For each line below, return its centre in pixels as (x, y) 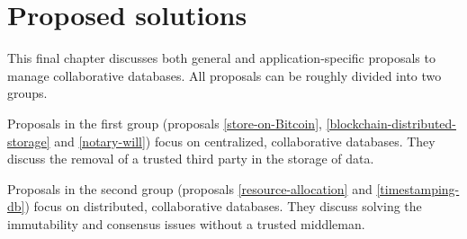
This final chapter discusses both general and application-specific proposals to (221, 58)
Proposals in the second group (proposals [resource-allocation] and (190, 188)
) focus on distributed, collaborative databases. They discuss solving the (223, 206)
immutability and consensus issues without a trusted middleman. (186, 223)
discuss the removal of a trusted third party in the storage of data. (191, 159)
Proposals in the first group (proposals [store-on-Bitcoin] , (165, 123)
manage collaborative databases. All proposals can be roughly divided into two (225, 75)
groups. (27, 93)
